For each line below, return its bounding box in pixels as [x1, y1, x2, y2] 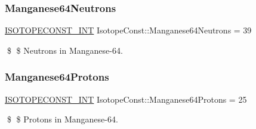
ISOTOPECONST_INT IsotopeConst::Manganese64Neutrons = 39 [5, 24, 252, 36]
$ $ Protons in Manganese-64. [7, 113, 118, 125]
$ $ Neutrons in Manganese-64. [7, 44, 123, 56]
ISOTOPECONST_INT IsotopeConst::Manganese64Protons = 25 [5, 93, 247, 105]
